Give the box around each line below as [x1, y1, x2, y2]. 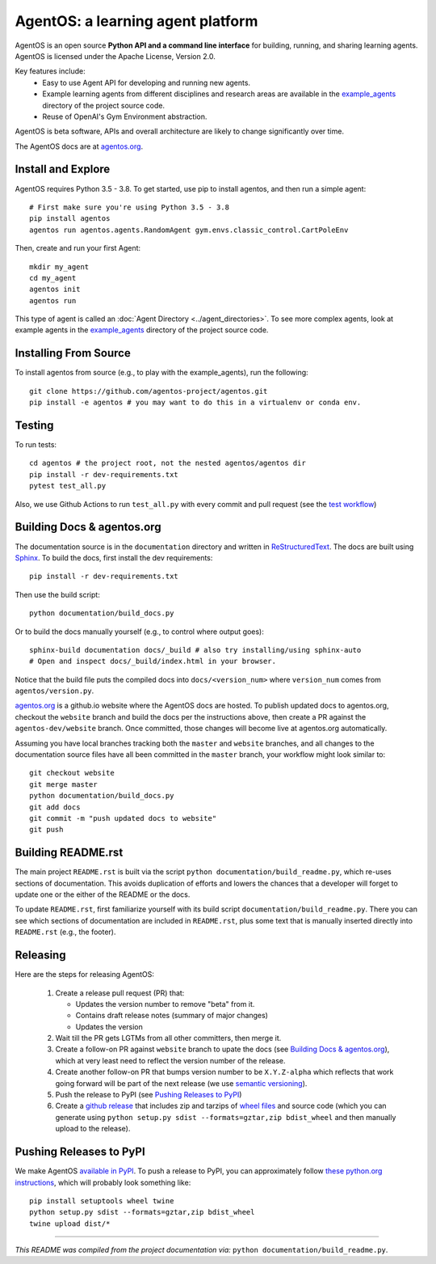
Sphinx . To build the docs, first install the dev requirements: [15, 552, 213, 562]
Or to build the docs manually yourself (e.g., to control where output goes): [15, 627, 264, 636]
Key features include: [15, 66, 86, 76]
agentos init [29, 285, 81, 294]
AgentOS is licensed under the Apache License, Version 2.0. [15, 51, 216, 61]
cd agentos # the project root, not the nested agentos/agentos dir [29, 459, 306, 468]
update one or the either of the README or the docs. [15, 890, 191, 899]
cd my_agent [29, 273, 77, 282]
